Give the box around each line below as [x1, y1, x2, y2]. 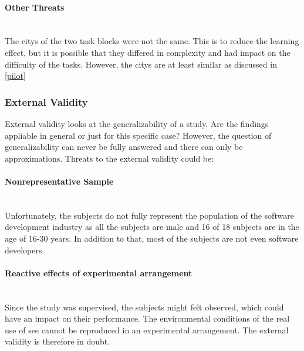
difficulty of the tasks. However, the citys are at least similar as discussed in [5, 58, 277, 70]
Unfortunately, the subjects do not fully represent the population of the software [5, 209, 294, 221]
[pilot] [5, 69, 26, 82]
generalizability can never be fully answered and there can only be [5, 141, 243, 153]
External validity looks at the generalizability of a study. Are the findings [5, 117, 269, 129]
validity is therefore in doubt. [5, 335, 110, 347]
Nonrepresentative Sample [5, 175, 114, 187]
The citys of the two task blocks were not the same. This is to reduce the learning [5, 35, 299, 47]
